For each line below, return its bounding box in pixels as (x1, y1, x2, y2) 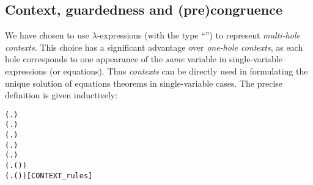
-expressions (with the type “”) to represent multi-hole (97, 29, 300, 42)
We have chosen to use (5, 29, 89, 42)
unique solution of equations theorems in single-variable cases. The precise (5, 76, 283, 89)
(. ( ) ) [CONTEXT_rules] (5, 171, 93, 180)
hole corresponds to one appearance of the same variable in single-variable (5, 53, 282, 65)
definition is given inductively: (5, 89, 118, 101)
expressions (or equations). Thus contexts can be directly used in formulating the (5, 64, 308, 77)
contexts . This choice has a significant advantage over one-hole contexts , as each (5, 40, 303, 53)
